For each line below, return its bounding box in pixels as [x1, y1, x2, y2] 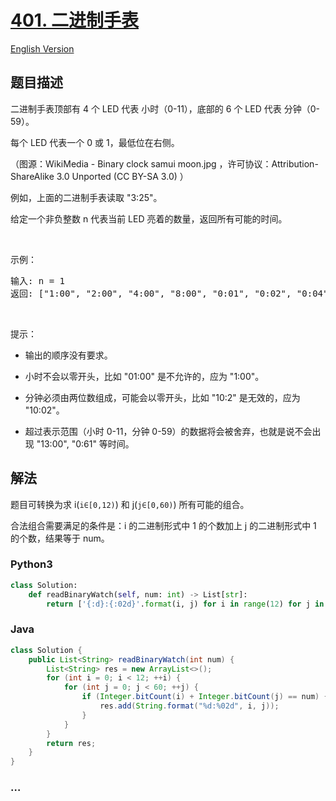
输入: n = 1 [10, 275, 66, 286]
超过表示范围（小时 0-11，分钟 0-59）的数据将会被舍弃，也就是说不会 [24, 425, 313, 437]
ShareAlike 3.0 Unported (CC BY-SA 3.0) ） [10, 170, 189, 182]
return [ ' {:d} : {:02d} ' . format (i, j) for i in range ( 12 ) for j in [46, 599, 325, 609]
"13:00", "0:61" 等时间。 [36, 437, 135, 450]
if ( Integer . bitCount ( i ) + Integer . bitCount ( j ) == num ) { [81, 692, 329, 702]
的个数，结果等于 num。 [10, 532, 110, 544]
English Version [10, 42, 75, 55]
